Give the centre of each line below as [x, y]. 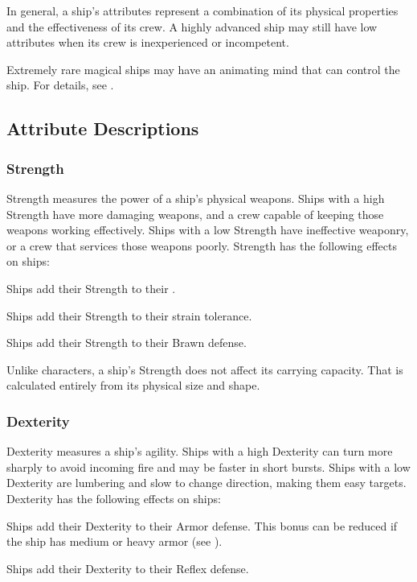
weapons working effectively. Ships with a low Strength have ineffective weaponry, [208, 230]
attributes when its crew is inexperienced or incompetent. [148, 42]
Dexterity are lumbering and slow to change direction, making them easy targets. [206, 483]
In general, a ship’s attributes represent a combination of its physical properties [202, 10]
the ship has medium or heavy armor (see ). [114, 541]
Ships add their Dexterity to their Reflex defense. [128, 568]
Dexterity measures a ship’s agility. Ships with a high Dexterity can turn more [200, 451]
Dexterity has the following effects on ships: [114, 498]
